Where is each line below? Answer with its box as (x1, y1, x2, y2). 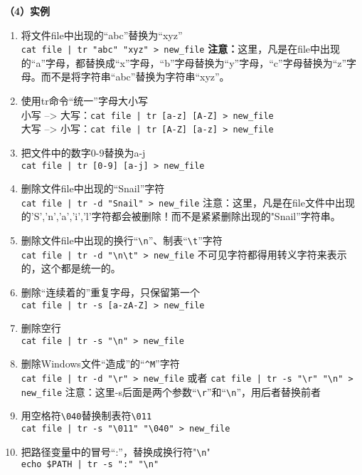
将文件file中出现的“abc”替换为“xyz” (21, 27, 183, 42)
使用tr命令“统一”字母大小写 (21, 93, 148, 108)
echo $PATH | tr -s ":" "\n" (21, 459, 159, 470)
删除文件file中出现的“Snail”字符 (21, 181, 165, 196)
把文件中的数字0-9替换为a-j (21, 145, 146, 160)
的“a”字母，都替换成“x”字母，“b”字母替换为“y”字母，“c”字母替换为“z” (21, 55, 347, 70)
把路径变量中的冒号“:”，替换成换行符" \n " (21, 444, 211, 459)
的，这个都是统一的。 (21, 261, 121, 276)
